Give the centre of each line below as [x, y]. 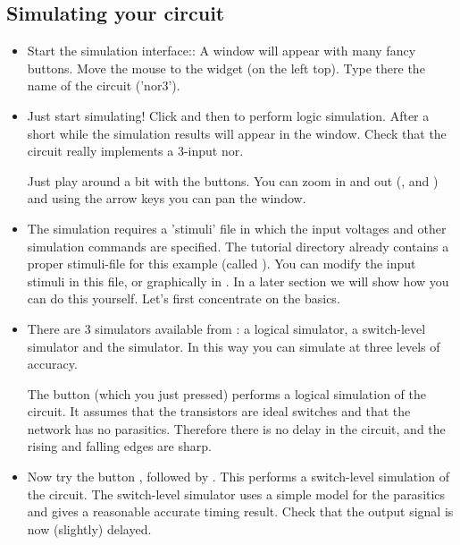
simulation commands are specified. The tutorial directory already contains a [238, 246]
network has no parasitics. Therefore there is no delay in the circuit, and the [236, 428]
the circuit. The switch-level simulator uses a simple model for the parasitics [236, 494]
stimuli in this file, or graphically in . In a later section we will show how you [238, 281]
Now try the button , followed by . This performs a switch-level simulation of [238, 477]
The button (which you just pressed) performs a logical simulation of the [226, 393]
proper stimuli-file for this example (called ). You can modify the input [222, 264]
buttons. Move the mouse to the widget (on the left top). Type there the [226, 68]
